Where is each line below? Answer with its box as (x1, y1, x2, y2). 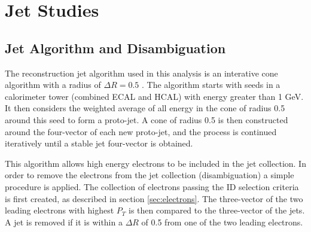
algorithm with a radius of (5, 78, 101, 91)
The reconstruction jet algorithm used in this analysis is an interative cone (5, 66, 278, 79)
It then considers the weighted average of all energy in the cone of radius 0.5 (5, 102, 285, 114)
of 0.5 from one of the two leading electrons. (141, 215, 303, 228)
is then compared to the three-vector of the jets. (129, 204, 305, 216)
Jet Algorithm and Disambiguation (5, 38, 226, 57)
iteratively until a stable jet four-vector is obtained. (5, 137, 193, 149)
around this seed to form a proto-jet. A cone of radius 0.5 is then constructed (5, 113, 288, 126)
